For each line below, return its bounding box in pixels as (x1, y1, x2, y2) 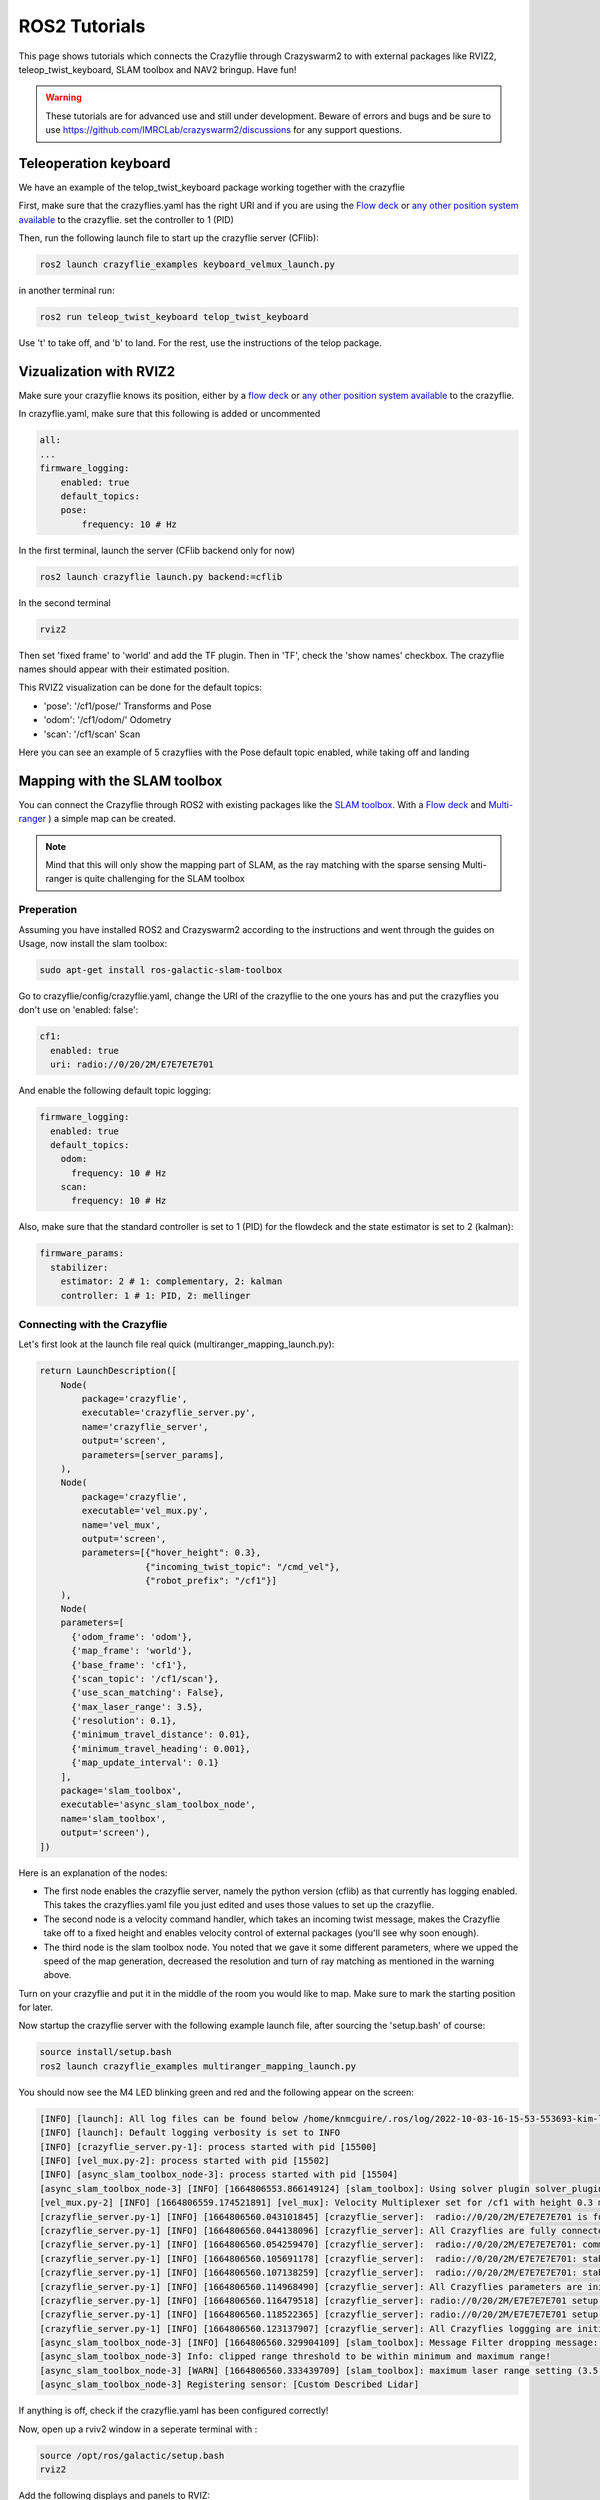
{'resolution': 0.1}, (71, 1715, 177, 1727)
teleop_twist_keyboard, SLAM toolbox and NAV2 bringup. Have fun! (18, 63, 297, 75)
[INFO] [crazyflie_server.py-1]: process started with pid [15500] (39, 2141, 378, 2152)
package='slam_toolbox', (60, 1785, 183, 1797)
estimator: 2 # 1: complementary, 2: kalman (60, 1276, 283, 1287)
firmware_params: (39, 1248, 125, 1259)
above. (43, 1969, 72, 1981)
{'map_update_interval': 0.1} (71, 1757, 220, 1769)
